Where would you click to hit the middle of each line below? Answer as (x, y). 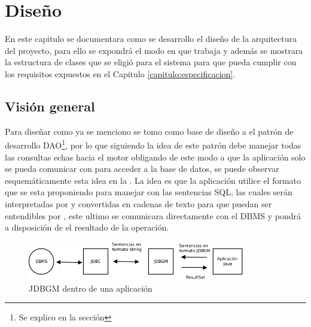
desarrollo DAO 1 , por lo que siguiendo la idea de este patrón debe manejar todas (153, 144)
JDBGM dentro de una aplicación (91, 288)
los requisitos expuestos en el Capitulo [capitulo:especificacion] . (120, 73)
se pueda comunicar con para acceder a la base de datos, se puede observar (142, 169)
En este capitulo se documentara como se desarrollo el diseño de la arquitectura (151, 39)
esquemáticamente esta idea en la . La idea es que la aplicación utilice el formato (153, 180)
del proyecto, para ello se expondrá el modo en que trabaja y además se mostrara (154, 50)
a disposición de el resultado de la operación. (87, 227)
